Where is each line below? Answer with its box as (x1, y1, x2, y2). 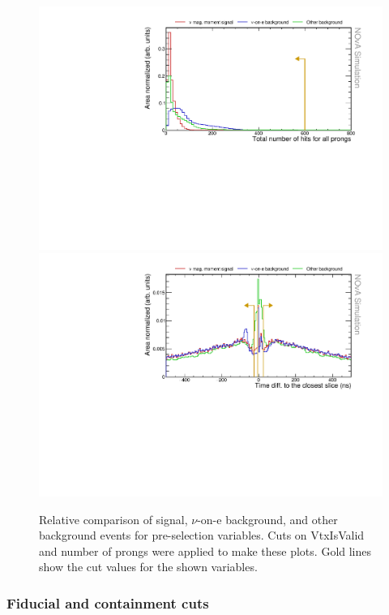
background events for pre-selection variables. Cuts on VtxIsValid (39, 527, 365, 544)
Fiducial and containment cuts (6, 592, 209, 613)
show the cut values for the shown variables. (39, 558, 258, 575)
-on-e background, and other (197, 510, 338, 527)
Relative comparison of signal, (39, 510, 188, 527)
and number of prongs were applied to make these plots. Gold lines (39, 542, 372, 559)
